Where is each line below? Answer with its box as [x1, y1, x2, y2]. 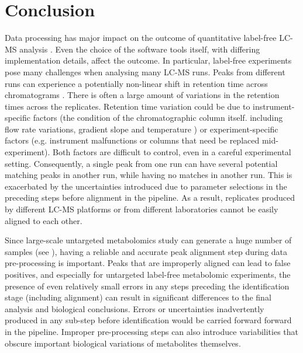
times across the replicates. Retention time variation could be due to [5, 100, 250, 112]
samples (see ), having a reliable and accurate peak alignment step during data [5, 245, 288, 257]
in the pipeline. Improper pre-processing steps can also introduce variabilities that [5, 325, 298, 337]
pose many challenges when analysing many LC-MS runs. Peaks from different [5, 65, 285, 78]
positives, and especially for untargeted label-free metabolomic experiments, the [5, 268, 291, 280]
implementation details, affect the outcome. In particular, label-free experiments [5, 54, 292, 67]
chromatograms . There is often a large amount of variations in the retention [5, 89, 280, 101]
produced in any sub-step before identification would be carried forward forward [5, 314, 292, 326]
